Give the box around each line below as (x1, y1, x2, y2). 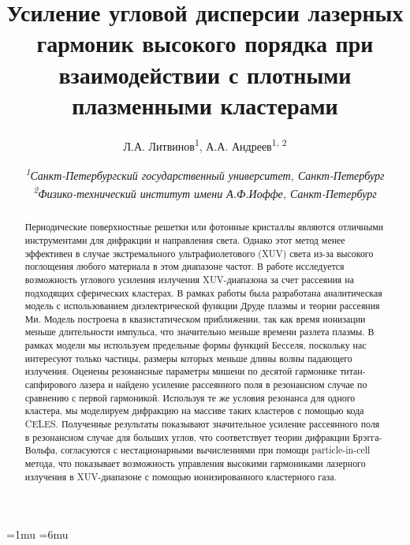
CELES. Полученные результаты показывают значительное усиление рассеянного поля (24, 417, 380, 431)
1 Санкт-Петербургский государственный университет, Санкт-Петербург (25, 164, 385, 183)
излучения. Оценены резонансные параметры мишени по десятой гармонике (24, 364, 337, 378)
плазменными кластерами (72, 88, 338, 121)
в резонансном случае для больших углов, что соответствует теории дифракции (24, 430, 350, 443)
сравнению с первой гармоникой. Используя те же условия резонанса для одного (24, 390, 356, 404)
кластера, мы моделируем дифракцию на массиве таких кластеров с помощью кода (24, 404, 364, 417)
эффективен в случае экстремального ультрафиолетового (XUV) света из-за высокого (24, 246, 374, 259)
